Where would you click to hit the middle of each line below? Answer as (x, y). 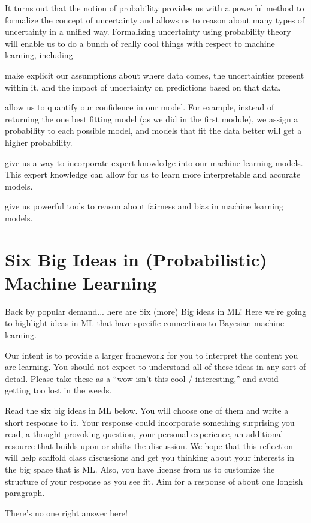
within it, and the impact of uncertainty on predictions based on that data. (143, 87)
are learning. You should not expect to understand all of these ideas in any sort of (155, 367)
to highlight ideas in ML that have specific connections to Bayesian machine (145, 323)
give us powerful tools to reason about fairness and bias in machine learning (144, 206)
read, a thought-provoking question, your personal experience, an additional (144, 434)
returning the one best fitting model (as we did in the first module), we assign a (152, 118)
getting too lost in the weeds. (58, 390)
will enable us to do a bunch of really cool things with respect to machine (140, 43)
